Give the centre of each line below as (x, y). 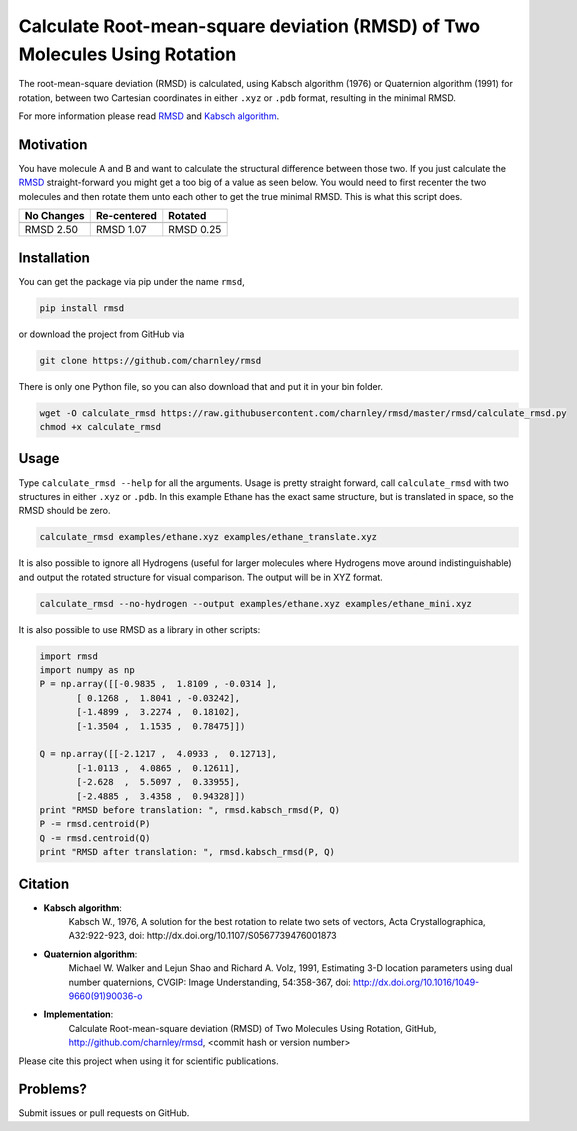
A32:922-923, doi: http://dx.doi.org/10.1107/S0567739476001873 (202, 936)
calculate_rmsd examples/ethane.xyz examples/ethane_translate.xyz (208, 537)
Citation (44, 883)
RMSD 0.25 (195, 230)
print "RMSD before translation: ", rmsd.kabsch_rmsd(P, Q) (190, 809)
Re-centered (126, 216)
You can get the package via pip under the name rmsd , (131, 281)
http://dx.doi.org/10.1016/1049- (416, 982)
